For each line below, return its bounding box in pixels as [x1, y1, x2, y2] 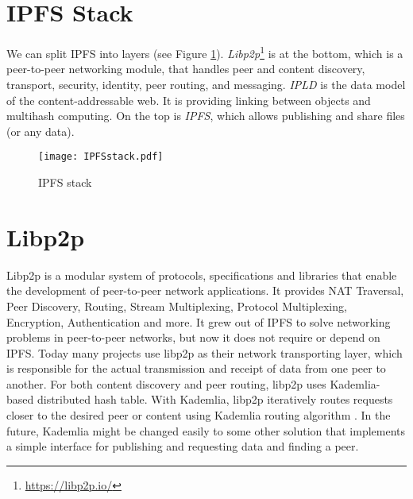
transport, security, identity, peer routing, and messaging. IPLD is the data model [6, 75, 406, 92]
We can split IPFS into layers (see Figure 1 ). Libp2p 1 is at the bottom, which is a [6, 43, 403, 61]
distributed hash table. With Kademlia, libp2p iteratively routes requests [37, 391, 393, 408]
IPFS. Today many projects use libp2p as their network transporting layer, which [6, 344, 403, 361]
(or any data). [6, 122, 75, 139]
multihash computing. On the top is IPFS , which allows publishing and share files [6, 107, 405, 124]
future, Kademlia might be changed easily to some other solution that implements [6, 422, 406, 439]
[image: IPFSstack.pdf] [38, 151, 164, 163]
